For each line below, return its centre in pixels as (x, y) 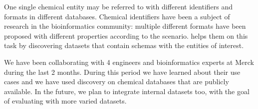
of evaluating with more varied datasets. (65, 101)
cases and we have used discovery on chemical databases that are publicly (117, 82)
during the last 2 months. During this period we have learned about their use (122, 72)
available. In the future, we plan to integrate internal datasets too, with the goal (127, 91)
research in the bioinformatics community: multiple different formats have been (125, 26)
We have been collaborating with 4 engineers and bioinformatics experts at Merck (129, 62)
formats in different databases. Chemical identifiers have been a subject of (117, 16)
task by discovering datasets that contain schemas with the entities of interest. (124, 45)
